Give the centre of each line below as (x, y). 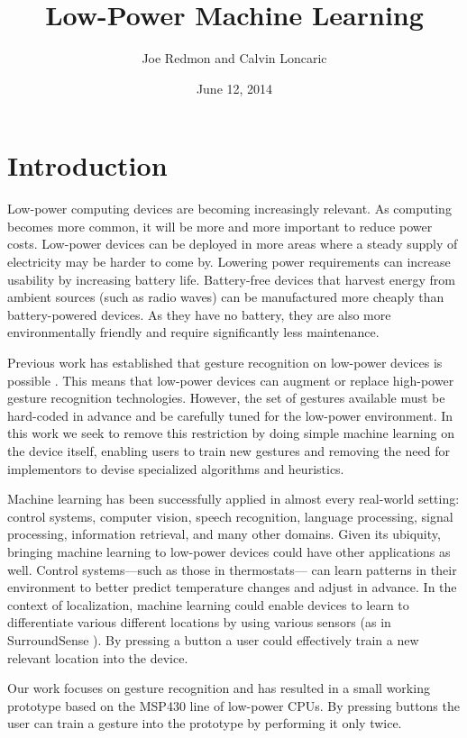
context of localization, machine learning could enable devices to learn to (208, 604)
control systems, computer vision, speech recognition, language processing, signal (230, 516)
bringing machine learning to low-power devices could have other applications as (229, 551)
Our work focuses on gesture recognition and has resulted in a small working (219, 688)
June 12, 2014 (234, 88)
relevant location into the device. (98, 657)
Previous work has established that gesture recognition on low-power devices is (225, 362)
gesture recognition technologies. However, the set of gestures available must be (226, 398)
